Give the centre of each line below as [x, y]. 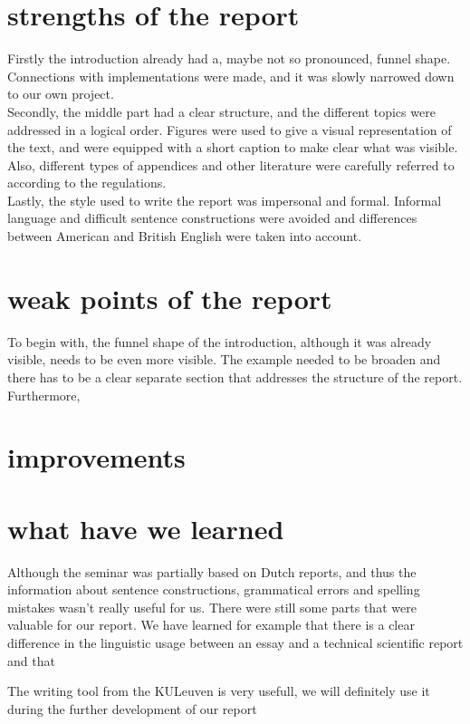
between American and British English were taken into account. [185, 236]
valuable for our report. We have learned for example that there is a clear [211, 625]
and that [31, 660]
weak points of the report [170, 298]
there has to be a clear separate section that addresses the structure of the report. [235, 376]
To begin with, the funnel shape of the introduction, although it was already [220, 341]
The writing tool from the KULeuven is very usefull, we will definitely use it [219, 691]
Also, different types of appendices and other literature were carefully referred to [231, 164]
